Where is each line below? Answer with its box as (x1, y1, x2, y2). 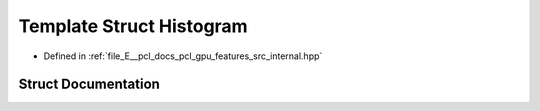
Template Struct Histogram (18, 15, 249, 37)
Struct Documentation (18, 76, 160, 93)
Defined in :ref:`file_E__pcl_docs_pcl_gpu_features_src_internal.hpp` (43, 50, 323, 62)
